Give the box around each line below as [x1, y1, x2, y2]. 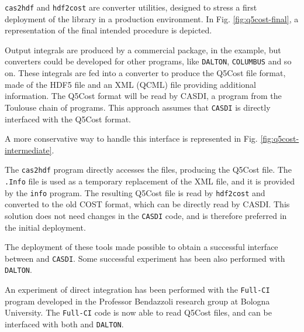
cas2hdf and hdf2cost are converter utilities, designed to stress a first [5, 1, 257, 13]
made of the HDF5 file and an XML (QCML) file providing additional [5, 78, 256, 90]
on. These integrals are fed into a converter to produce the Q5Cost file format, [5, 67, 286, 79]
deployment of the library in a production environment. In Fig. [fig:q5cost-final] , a [5, 12, 299, 25]
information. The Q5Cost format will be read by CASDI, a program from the [5, 90, 282, 102]
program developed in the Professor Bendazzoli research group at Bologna [5, 295, 270, 307]
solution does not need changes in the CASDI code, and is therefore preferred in [5, 209, 287, 221]
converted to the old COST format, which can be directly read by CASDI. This [5, 198, 290, 210]
